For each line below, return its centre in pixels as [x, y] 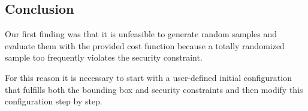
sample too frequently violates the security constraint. [104, 57]
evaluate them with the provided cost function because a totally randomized [145, 45]
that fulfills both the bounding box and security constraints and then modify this [154, 89]
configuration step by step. [54, 101]
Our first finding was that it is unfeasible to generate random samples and [141, 34]
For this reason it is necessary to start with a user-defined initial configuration [148, 77]
